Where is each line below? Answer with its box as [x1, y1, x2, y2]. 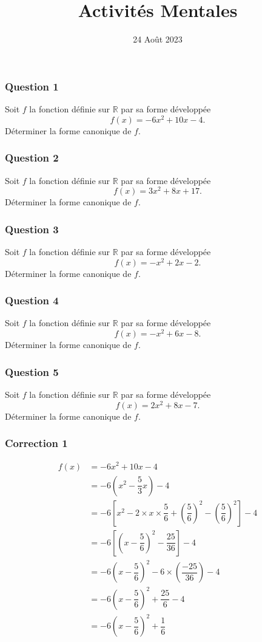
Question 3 [5, 221, 59, 236]
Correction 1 [5, 435, 68, 451]
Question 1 [5, 78, 59, 94]
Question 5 [5, 364, 59, 379]
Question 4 [5, 293, 59, 308]
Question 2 [5, 150, 59, 165]
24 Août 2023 [133, 33, 183, 46]
